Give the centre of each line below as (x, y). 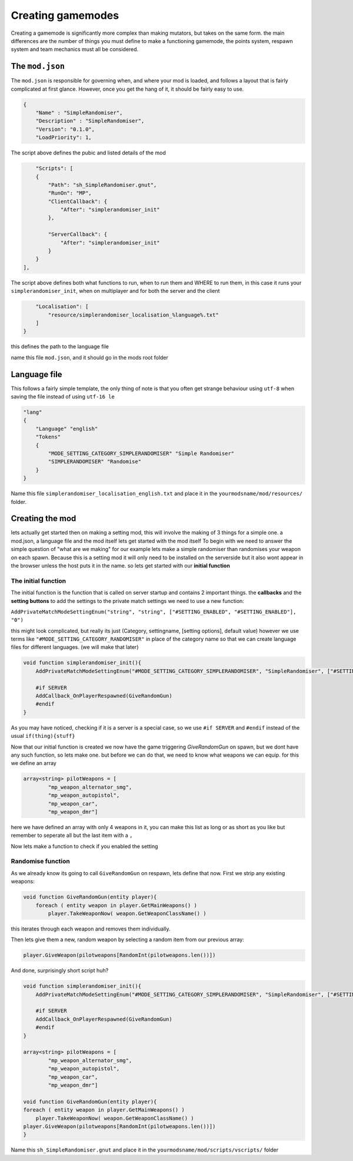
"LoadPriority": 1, (64, 138)
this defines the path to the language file (60, 347)
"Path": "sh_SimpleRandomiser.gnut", (102, 185)
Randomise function (40, 862)
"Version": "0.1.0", (65, 129)
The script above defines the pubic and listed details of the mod (88, 153)
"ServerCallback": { (78, 235)
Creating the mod (44, 519)
